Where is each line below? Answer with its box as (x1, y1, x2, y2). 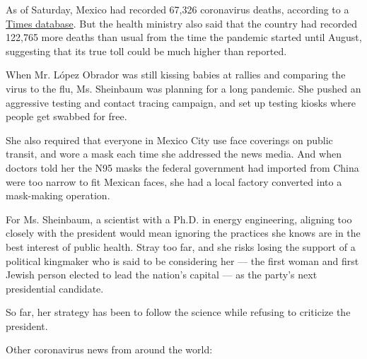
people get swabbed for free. (6, 109, 127, 124)
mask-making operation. (6, 188, 110, 203)
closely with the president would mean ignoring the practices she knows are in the (6, 225, 361, 240)
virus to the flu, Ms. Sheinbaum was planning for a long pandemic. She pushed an (6, 81, 361, 95)
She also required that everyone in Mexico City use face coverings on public (6, 132, 333, 147)
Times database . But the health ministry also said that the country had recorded (6, 16, 357, 30)
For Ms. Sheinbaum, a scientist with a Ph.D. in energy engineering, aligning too (6, 211, 352, 226)
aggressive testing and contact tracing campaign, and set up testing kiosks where (6, 95, 356, 110)
